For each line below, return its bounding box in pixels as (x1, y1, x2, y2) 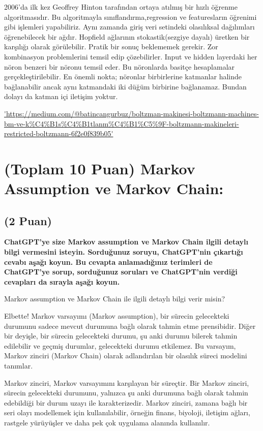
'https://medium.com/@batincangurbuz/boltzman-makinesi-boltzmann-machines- (4, 108, 259, 118)
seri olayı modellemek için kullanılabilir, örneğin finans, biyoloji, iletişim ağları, (4, 407, 250, 418)
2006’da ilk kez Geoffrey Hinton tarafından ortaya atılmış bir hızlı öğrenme (4, 2, 238, 12)
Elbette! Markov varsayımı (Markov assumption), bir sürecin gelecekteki (4, 311, 229, 321)
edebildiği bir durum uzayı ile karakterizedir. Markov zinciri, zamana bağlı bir (4, 397, 248, 408)
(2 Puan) (4, 212, 52, 228)
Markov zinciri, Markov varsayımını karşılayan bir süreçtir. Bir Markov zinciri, (4, 377, 249, 388)
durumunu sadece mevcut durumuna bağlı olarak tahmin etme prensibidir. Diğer (4, 320, 256, 331)
